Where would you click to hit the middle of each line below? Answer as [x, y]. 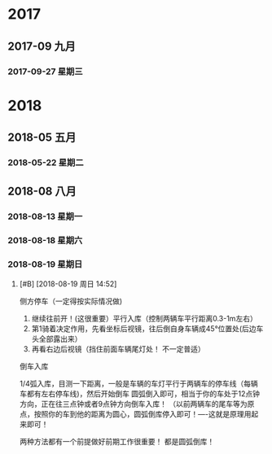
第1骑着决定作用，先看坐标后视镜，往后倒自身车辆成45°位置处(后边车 [147, 328]
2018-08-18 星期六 [45, 241]
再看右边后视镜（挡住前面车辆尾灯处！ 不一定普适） [118, 349]
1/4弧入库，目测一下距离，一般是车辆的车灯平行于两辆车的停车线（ [132, 383]
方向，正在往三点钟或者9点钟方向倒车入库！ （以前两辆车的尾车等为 [133, 404]
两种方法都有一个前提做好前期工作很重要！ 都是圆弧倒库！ [117, 441]
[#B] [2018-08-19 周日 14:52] [68, 284]
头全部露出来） [57, 338]
